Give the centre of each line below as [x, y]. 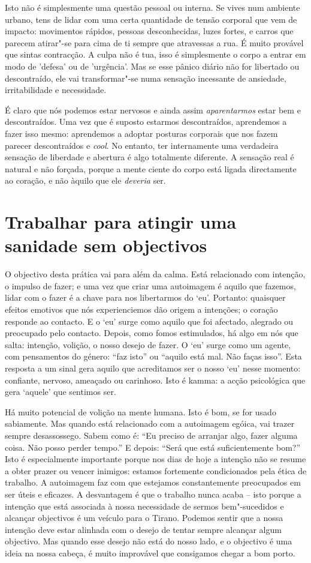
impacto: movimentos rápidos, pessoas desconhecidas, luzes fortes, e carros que [149, 31]
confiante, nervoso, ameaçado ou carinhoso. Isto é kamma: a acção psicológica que [155, 380]
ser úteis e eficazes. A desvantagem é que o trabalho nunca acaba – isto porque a [153, 494]
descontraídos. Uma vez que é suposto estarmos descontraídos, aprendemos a [146, 122]
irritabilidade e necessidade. [56, 90]
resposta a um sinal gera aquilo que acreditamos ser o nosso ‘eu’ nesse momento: [153, 368]
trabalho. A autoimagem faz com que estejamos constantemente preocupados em [153, 482]
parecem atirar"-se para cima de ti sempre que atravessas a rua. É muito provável [154, 42]
